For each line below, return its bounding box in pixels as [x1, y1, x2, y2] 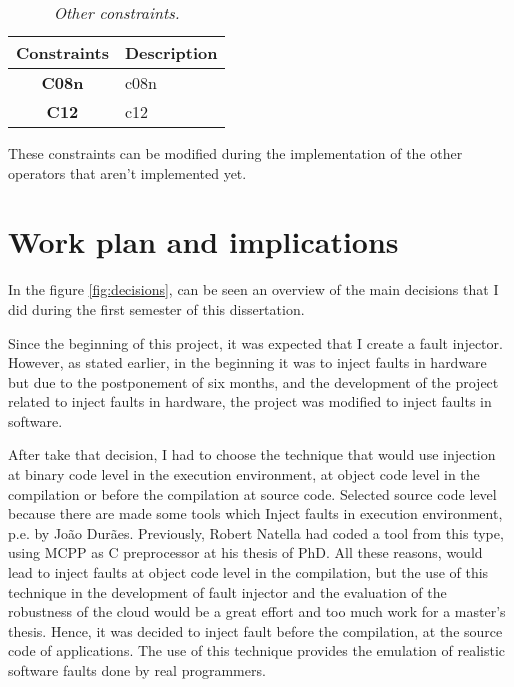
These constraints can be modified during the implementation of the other [8, 143, 463, 163]
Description [124, 41, 218, 64]
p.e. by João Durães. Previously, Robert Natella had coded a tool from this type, [8, 522, 504, 543]
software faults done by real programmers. [8, 660, 266, 680]
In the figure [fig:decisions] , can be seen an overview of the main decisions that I [8, 279, 499, 300]
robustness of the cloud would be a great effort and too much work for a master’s [8, 601, 506, 622]
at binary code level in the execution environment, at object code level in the [8, 464, 480, 485]
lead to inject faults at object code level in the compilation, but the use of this [8, 562, 489, 583]
